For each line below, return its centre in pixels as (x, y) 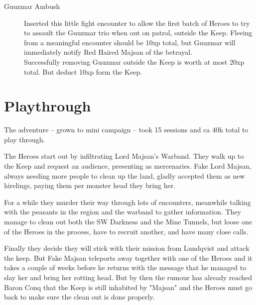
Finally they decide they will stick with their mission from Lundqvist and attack (127, 248)
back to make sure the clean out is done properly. (79, 297)
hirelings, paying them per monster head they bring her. (90, 185)
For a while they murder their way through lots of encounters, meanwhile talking (128, 202)
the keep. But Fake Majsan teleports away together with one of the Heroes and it (128, 257)
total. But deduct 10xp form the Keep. (83, 71)
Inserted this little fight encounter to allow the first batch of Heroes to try (137, 23)
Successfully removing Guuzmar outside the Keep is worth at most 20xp (134, 61)
